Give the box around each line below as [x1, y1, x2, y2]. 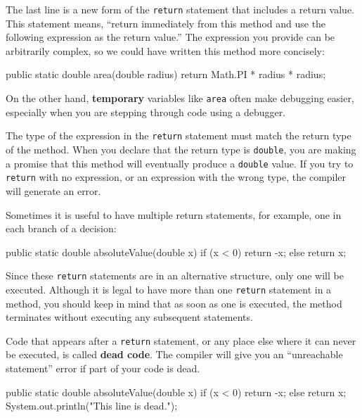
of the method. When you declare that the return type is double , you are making [6, 141, 356, 156]
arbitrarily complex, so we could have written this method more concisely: [6, 43, 325, 58]
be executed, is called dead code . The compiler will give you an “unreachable [6, 347, 343, 362]
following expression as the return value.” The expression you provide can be [6, 30, 335, 44]
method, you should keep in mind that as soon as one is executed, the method [6, 296, 342, 310]
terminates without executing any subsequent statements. [6, 310, 253, 324]
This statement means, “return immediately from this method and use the [6, 15, 326, 30]
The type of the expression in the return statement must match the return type [6, 128, 351, 143]
